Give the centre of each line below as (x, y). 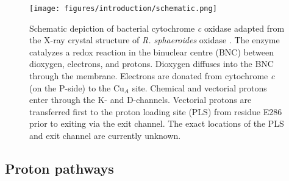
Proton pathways (59, 168)
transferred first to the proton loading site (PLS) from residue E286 (156, 111)
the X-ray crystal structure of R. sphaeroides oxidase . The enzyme (155, 40)
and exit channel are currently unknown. (105, 135)
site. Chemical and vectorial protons (199, 87)
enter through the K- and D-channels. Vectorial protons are (141, 100)
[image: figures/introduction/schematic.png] (123, 9)
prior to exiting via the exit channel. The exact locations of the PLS (157, 123)
